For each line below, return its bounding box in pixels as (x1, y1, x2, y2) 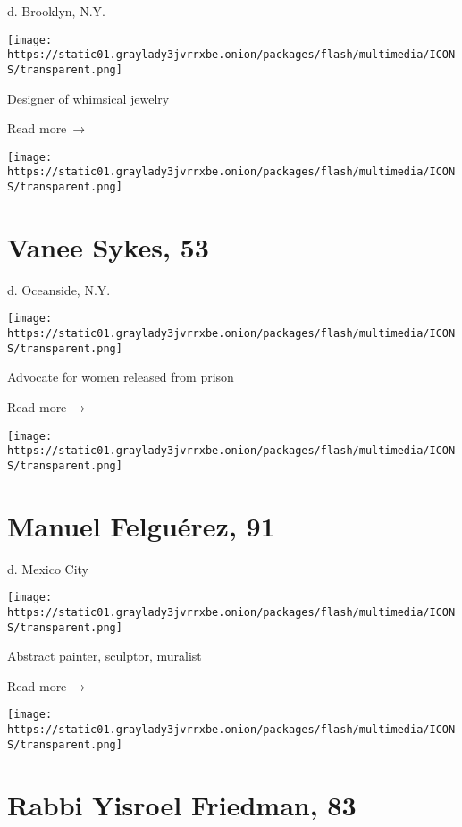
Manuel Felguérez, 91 (7, 507, 275, 544)
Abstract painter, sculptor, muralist (7, 646, 202, 665)
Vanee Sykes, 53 (7, 228, 209, 265)
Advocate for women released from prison (7, 367, 234, 386)
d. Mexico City (7, 559, 88, 578)
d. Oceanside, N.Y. (7, 280, 111, 299)
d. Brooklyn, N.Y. (7, 2, 105, 20)
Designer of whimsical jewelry (7, 89, 170, 107)
